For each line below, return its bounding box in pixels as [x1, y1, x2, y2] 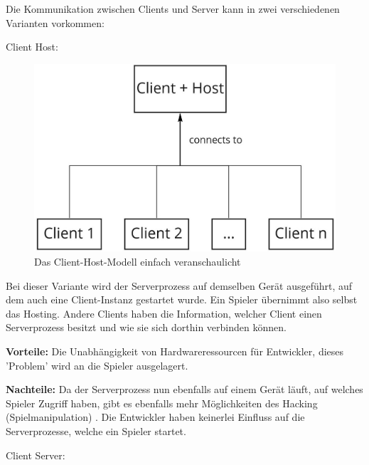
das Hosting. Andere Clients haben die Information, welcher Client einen [6, 305, 322, 320]
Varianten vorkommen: [6, 15, 105, 30]
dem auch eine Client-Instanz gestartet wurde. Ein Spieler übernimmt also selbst [6, 292, 358, 307]
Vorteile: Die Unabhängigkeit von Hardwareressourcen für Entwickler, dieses [6, 343, 344, 358]
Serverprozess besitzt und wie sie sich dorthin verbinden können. [6, 320, 287, 335]
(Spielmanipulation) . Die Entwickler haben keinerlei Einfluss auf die [6, 409, 305, 424]
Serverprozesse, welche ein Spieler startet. [6, 423, 186, 438]
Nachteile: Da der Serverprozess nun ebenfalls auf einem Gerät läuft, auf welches [6, 382, 363, 397]
